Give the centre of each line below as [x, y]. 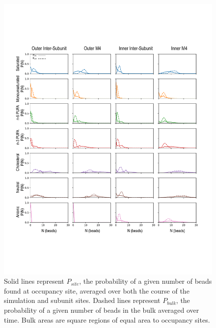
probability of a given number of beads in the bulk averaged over [102, 310]
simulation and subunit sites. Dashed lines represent [82, 300]
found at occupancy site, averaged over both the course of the [97, 290]
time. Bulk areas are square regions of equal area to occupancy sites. [107, 319]
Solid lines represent [34, 281]
